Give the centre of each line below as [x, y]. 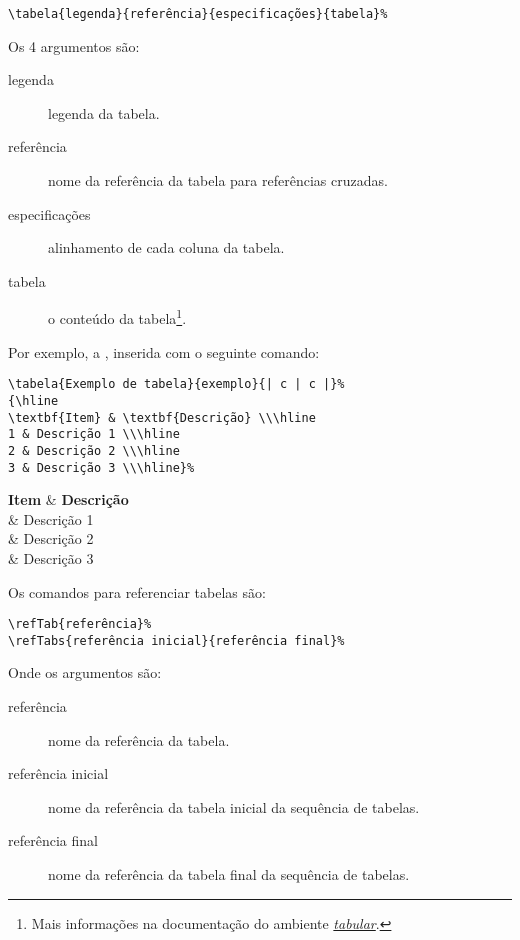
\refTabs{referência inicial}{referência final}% [176, 640]
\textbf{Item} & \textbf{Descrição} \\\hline [162, 417]
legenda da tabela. [104, 112]
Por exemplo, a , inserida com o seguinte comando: [164, 351]
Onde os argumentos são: [85, 672]
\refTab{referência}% [80, 624]
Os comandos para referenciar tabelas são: [137, 591]
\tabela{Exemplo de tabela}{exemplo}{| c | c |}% [176, 384]
